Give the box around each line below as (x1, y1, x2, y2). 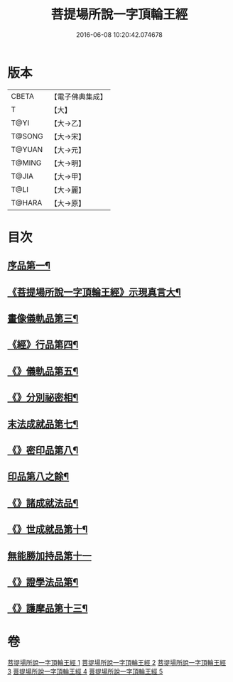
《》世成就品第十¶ (7, 524, 88, 536)
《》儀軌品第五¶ (7, 365, 79, 377)
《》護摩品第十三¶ (7, 602, 88, 615)
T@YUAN (11, 144, 43, 154)
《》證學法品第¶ (7, 576, 79, 588)
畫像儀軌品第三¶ (7, 313, 79, 325)
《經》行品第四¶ (7, 339, 79, 351)
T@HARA (11, 197, 43, 207)
